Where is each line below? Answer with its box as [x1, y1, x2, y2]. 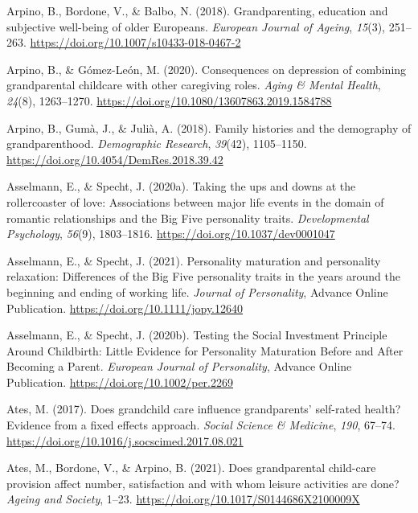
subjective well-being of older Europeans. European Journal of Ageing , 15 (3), [6, 18, 385, 35]
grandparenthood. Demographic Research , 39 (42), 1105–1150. [6, 135, 307, 152]
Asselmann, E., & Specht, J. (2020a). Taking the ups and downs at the [6, 178, 356, 195]
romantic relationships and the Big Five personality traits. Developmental [6, 209, 369, 226]
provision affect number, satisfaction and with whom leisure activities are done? [6, 474, 400, 491]
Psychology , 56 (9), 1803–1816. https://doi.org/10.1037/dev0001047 [6, 225, 335, 242]
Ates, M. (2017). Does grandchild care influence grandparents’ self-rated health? [6, 400, 401, 417]
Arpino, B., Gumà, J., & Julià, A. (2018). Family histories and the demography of [6, 119, 412, 136]
